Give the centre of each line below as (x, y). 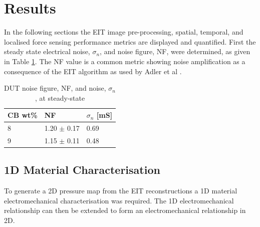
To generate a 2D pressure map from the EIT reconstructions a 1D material (121, 191)
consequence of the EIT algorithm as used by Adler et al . (93, 71)
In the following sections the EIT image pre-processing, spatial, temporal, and (124, 32)
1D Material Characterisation (82, 170)
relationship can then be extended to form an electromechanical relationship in (125, 210)
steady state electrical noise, (47, 51)
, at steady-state (60, 97)
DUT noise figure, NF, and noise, (55, 88)
